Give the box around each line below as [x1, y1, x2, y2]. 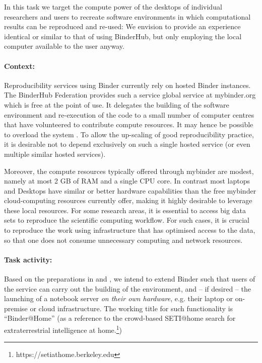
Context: [4, 60, 35, 71]
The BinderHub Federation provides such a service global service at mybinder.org [4, 89, 256, 100]
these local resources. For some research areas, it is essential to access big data [4, 205, 246, 215]
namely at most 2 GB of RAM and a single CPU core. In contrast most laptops [4, 175, 250, 186]
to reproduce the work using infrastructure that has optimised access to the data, [4, 225, 255, 235]
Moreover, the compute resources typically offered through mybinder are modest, [4, 165, 254, 176]
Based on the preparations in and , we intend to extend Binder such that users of [4, 274, 255, 284]
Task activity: [4, 254, 52, 264]
